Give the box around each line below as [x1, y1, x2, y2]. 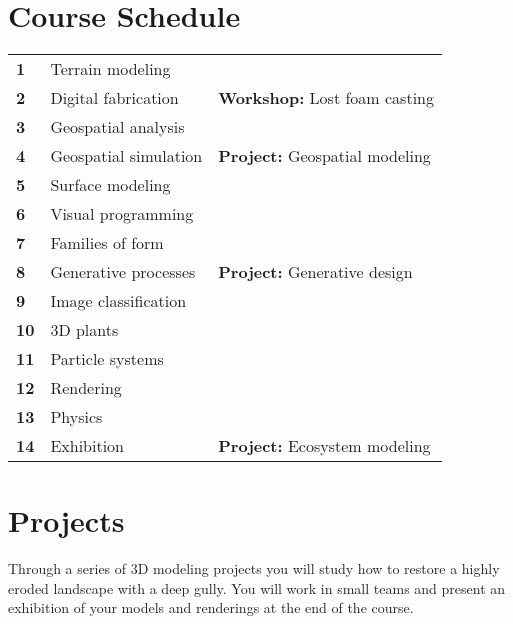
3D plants [50, 318, 119, 342]
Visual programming [50, 202, 194, 226]
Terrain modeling [50, 57, 171, 81]
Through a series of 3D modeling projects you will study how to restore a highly [8, 558, 500, 579]
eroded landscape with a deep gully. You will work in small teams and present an [8, 577, 506, 598]
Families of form [50, 231, 164, 255]
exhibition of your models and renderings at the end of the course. [8, 597, 414, 618]
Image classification [50, 289, 187, 313]
